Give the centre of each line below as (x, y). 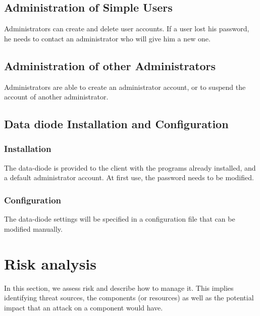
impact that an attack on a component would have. (84, 307)
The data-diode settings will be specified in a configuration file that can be (120, 219)
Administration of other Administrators (110, 65)
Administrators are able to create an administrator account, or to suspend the (125, 87)
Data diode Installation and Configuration (116, 124)
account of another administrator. (56, 97)
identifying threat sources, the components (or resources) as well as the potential (129, 298)
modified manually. (33, 228)
